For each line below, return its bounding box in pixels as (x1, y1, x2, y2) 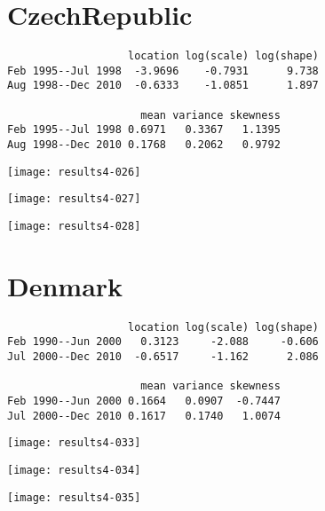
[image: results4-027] (7, 193, 141, 206)
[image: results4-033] (7, 436, 141, 450)
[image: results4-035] (7, 491, 141, 504)
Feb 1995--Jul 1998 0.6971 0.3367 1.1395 (7, 123, 281, 137)
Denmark (7, 267, 123, 303)
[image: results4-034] (7, 464, 141, 477)
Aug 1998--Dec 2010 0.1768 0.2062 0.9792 (7, 138, 281, 152)
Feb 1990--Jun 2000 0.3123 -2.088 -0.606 (7, 335, 319, 349)
